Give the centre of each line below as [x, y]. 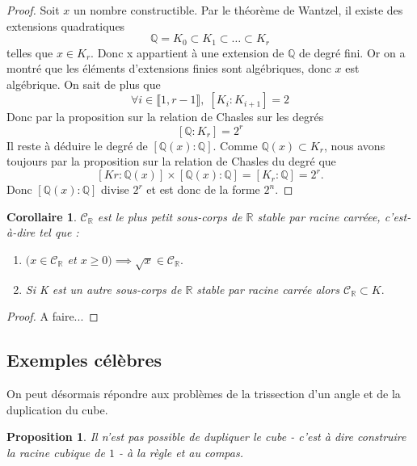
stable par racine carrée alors [268, 289]
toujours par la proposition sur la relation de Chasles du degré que [171, 161]
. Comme [235, 145]
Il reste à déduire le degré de [77, 145]
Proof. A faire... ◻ [53, 316]
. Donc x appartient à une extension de [187, 52]
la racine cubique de [56, 452]
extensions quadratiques [66, 25]
